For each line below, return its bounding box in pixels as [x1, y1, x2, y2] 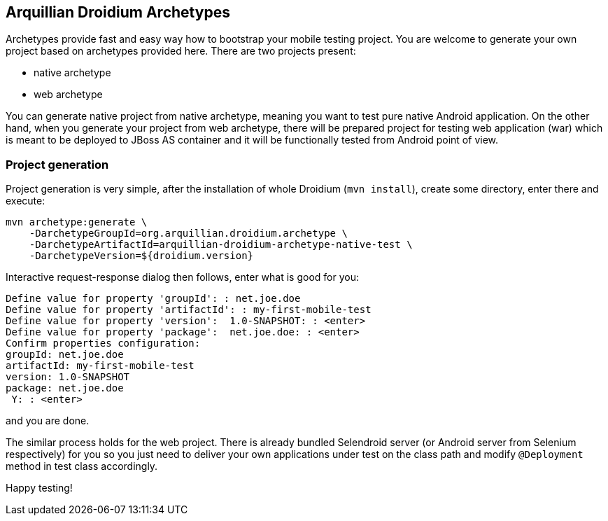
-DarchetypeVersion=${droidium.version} [29, 250, 254, 262]
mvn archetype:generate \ [6, 216, 148, 228]
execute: [6, 195, 45, 207]
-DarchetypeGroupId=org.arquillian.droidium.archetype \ [29, 228, 348, 239]
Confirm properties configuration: [6, 338, 201, 349]
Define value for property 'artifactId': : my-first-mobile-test [6, 304, 372, 316]
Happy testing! [6, 482, 73, 494]
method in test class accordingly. [6, 460, 158, 473]
